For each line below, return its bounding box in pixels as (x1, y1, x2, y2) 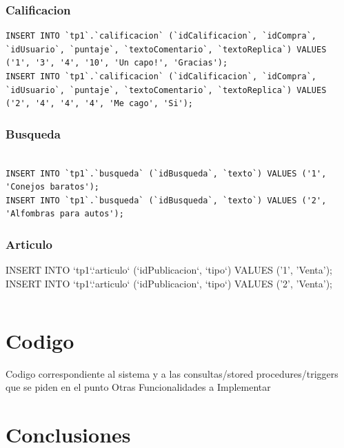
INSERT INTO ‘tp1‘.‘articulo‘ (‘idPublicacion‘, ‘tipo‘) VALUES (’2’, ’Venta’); (6, 276, 333, 290)
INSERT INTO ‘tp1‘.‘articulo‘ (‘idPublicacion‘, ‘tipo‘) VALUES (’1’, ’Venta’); (6, 263, 333, 277)
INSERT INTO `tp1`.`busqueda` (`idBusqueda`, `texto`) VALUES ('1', (6, 168, 327, 179)
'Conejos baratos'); (6, 182, 100, 192)
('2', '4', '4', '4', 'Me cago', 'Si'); (6, 99, 194, 109)
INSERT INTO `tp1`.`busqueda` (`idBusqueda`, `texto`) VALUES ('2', (6, 195, 327, 205)
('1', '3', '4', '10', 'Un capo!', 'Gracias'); (6, 58, 228, 68)
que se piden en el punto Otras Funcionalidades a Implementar (6, 380, 271, 394)
